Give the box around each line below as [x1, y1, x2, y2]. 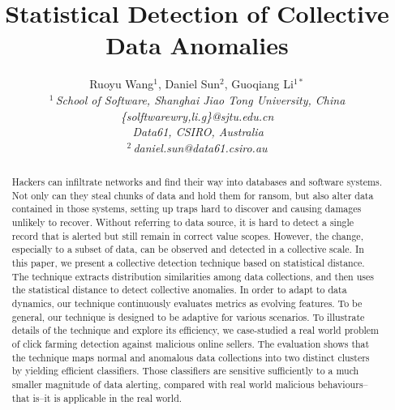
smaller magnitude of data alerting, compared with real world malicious [11, 377, 315, 391]
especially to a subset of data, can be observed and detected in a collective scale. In [11, 242, 364, 256]
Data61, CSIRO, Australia [132, 123, 264, 140]
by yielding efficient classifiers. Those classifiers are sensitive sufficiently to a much [11, 364, 359, 378]
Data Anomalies [105, 28, 289, 62]
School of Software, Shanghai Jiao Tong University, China [55, 91, 346, 108]
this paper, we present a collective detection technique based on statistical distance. [11, 256, 365, 270]
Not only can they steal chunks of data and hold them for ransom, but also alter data [11, 188, 374, 202]
